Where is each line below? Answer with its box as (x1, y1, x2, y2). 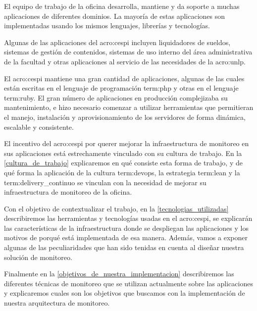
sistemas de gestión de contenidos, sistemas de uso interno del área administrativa (4, 47, 253, 57)
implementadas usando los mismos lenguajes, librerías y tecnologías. (4, 20, 210, 31)
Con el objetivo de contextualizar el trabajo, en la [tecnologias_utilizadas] (4, 203, 229, 213)
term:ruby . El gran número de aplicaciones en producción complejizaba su (4, 92, 228, 103)
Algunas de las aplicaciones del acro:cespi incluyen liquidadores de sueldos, (4, 37, 231, 47)
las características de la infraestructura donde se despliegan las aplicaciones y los (4, 222, 249, 233)
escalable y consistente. (4, 121, 74, 132)
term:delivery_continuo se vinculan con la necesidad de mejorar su (4, 177, 206, 187)
